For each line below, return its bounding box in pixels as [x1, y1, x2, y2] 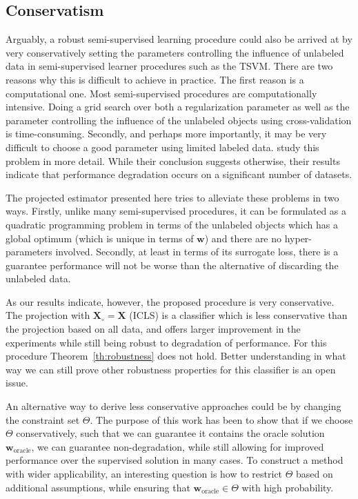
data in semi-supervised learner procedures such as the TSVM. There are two [6, 59, 333, 73]
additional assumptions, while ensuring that [6, 480, 190, 494]
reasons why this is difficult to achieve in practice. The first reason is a [6, 72, 304, 86]
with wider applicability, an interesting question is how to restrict [6, 467, 283, 481]
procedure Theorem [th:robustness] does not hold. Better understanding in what [6, 349, 346, 363]
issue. [6, 375, 28, 390]
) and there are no [204, 231, 282, 245]
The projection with [6, 308, 90, 322]
